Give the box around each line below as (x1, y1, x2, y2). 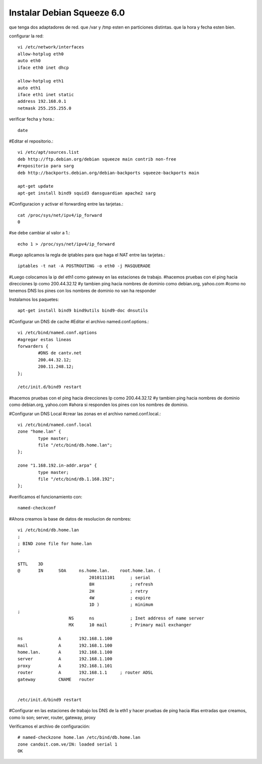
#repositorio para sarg (17, 163, 74, 169)
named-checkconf (17, 505, 56, 511)
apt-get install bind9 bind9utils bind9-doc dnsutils (17, 308, 148, 313)
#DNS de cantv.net (38, 350, 82, 356)
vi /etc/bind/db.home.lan (17, 527, 80, 533)
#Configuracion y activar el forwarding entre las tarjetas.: (9, 201, 124, 207)
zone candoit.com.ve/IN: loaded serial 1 (17, 741, 117, 747)
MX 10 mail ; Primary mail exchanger (68, 622, 192, 628)
